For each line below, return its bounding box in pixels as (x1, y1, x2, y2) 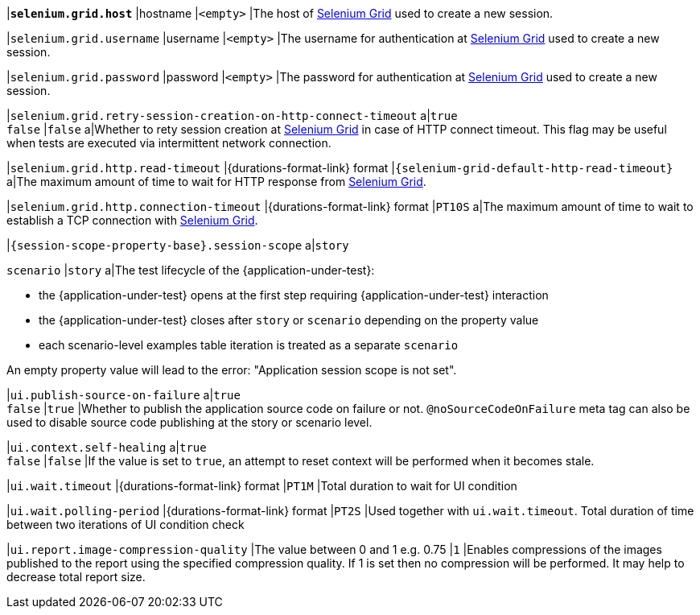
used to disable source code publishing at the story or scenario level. (6, 415, 373, 429)
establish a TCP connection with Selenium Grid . (6, 213, 258, 227)
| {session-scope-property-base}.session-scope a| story (6, 238, 349, 252)
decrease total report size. (6, 570, 146, 584)
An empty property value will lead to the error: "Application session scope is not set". (6, 363, 457, 377)
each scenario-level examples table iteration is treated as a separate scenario (39, 338, 459, 352)
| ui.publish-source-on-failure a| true (6, 388, 241, 402)
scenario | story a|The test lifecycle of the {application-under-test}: (6, 263, 375, 277)
